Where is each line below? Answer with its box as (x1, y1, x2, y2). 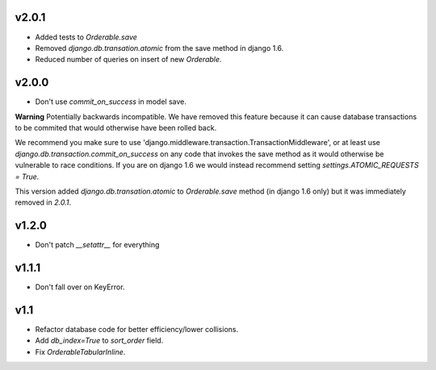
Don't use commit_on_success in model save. (35, 97, 187, 106)
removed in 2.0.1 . (15, 197, 72, 207)
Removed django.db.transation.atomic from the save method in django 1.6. (35, 43, 284, 52)
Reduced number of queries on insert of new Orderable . (35, 55, 222, 64)
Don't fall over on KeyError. (35, 282, 125, 292)
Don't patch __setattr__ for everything (35, 240, 160, 250)
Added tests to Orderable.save (35, 32, 137, 42)
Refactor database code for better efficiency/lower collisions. (35, 325, 238, 335)
